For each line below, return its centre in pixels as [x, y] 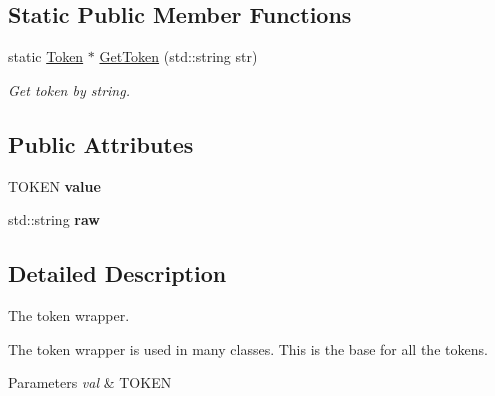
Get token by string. [69, 89]
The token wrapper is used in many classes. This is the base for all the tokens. [248, 348]
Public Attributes [101, 143]
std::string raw [54, 219]
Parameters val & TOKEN [90, 382]
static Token [46, 56]
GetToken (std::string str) [178, 56]
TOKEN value [54, 185]
